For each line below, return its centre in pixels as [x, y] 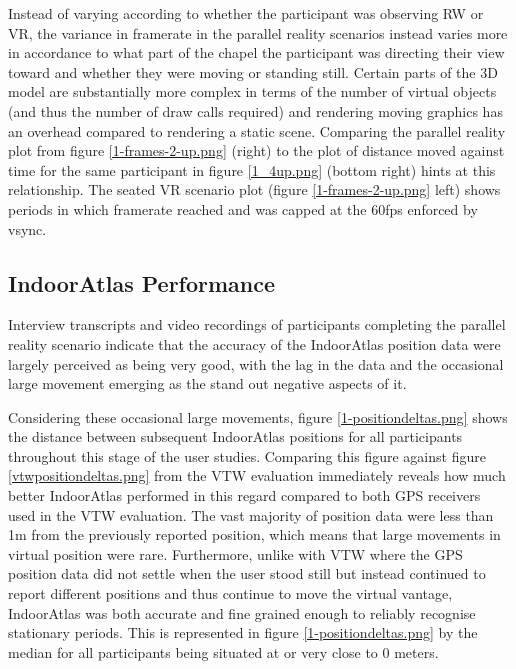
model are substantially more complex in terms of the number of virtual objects [252, 91]
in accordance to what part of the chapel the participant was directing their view [256, 52]
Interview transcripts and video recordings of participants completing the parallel [257, 324]
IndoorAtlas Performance [142, 282]
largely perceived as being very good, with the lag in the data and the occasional [256, 363]
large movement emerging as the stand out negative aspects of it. [207, 383]
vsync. [27, 228]
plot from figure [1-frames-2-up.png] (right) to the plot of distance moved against [256, 150]
